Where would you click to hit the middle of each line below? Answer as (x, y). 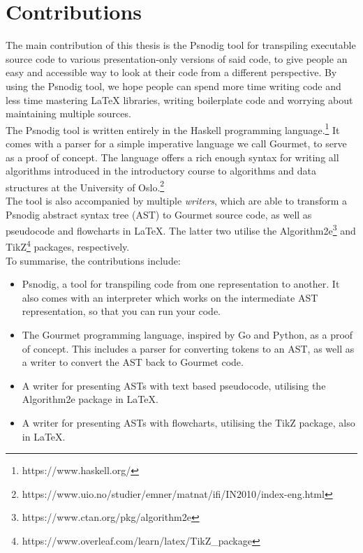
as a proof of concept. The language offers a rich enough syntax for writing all (172, 157)
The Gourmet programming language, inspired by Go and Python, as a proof (187, 335)
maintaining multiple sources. (68, 113)
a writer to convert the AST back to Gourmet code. (133, 362)
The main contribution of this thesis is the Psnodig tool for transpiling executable (181, 45)
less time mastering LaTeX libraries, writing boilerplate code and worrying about (179, 99)
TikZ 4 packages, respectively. (68, 246)
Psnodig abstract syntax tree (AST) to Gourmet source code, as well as (159, 214)
